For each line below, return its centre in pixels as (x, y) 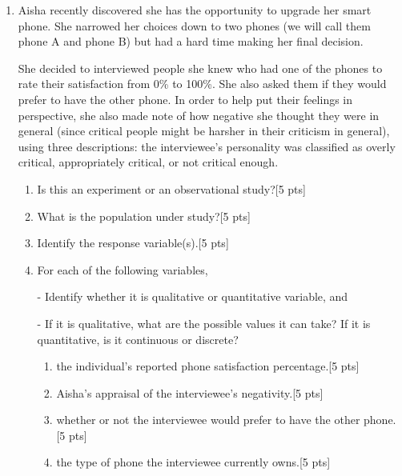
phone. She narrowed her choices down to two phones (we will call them (194, 25)
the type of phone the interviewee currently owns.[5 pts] (193, 462)
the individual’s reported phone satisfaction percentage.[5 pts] (208, 366)
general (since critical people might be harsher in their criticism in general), (204, 131)
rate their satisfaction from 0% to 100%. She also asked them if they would (202, 84)
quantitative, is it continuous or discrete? (138, 339)
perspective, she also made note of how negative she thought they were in (199, 115)
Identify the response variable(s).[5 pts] (133, 243)
